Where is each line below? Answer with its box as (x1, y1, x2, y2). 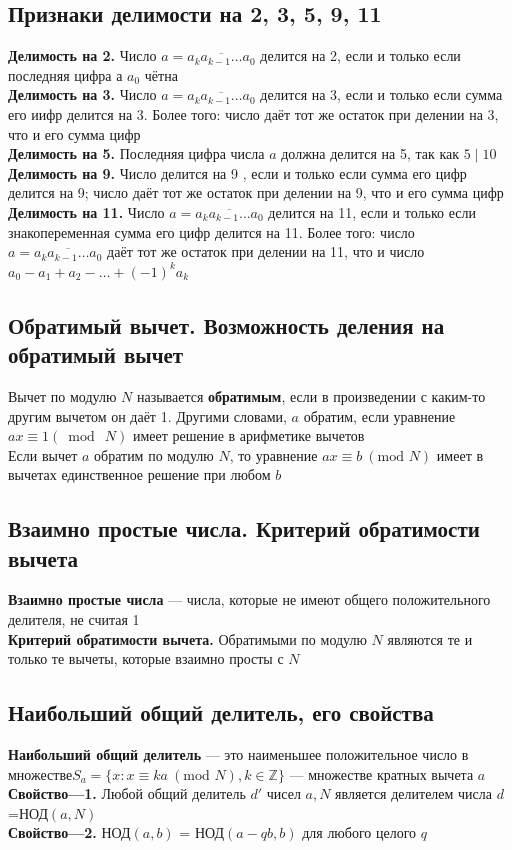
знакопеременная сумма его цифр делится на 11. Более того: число (8, 221, 415, 242)
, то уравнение (229, 444, 318, 465)
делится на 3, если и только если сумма (260, 84, 503, 105)
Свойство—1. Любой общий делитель (8, 783, 246, 804)
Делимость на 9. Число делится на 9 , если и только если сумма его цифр (8, 162, 467, 183)
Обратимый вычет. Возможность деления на (8, 309, 445, 340)
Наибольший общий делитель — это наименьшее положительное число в (8, 744, 469, 765)
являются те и (387, 628, 473, 649)
